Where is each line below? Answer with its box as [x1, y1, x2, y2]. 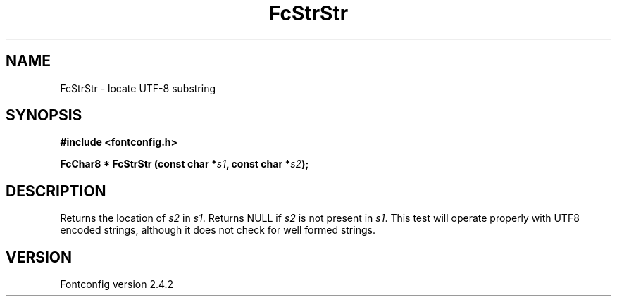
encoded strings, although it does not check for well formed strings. [60, 224, 375, 237]
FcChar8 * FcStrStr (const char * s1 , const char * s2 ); [60, 158, 309, 170]
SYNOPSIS [6, 106, 82, 125]
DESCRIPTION [6, 182, 106, 200]
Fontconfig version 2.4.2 [60, 278, 174, 291]
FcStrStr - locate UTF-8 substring [60, 82, 216, 94]
